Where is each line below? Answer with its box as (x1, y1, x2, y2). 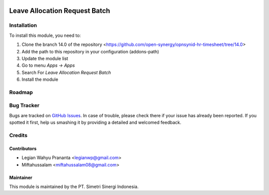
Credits (9, 132, 27, 139)
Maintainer (9, 175, 32, 181)
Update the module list (21, 55, 68, 61)
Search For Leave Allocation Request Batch (21, 69, 111, 75)
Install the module (21, 76, 58, 82)
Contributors (9, 145, 37, 152)
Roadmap (9, 89, 33, 96)
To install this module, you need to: (9, 32, 81, 38)
